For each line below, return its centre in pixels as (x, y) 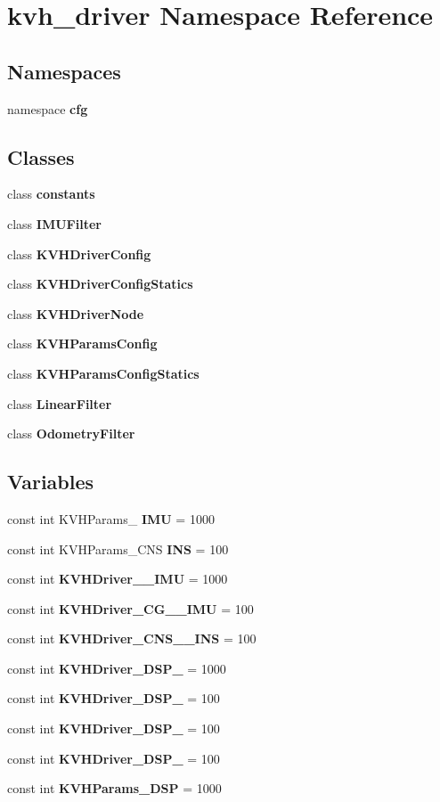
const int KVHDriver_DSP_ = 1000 (117, 668)
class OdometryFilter (71, 434)
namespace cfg (48, 108)
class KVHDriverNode (76, 313)
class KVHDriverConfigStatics (100, 284)
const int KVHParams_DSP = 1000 (114, 788)
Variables (51, 482)
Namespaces (64, 71)
